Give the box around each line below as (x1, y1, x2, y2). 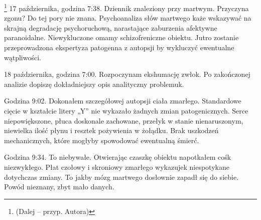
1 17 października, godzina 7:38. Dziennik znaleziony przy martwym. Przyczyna (4, 2, 249, 13)
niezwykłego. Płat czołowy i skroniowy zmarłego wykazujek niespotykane (4, 161, 229, 172)
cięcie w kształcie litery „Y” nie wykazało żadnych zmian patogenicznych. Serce (4, 105, 248, 116)
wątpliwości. (4, 52, 41, 62)
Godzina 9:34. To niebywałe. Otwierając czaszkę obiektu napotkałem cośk (4, 152, 231, 162)
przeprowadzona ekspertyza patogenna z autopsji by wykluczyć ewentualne (4, 42, 234, 53)
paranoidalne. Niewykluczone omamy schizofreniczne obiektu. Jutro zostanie (4, 32, 239, 43)
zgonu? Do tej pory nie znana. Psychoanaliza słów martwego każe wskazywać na (4, 13, 251, 23)
